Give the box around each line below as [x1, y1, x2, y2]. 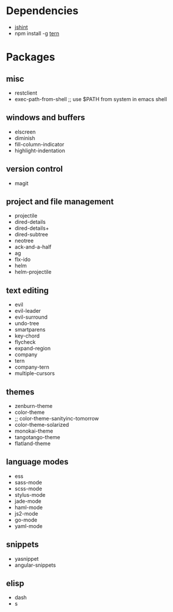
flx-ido [14, 256, 31, 263]
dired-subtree [14, 231, 49, 238]
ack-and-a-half [14, 243, 52, 250]
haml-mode [14, 504, 43, 511]
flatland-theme [14, 440, 51, 447]
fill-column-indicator [14, 141, 65, 148]
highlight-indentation [14, 147, 66, 154]
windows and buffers [6, 113, 86, 123]
